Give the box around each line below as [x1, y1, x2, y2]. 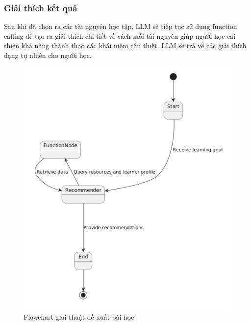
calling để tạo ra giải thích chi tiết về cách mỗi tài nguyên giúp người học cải [4, 30, 236, 41]
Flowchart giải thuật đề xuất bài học [24, 312, 134, 322]
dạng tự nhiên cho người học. [4, 50, 92, 60]
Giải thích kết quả [4, 1, 77, 14]
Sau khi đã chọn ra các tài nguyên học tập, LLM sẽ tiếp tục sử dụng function [4, 21, 237, 31]
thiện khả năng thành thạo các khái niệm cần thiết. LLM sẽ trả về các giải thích [4, 40, 247, 51]
